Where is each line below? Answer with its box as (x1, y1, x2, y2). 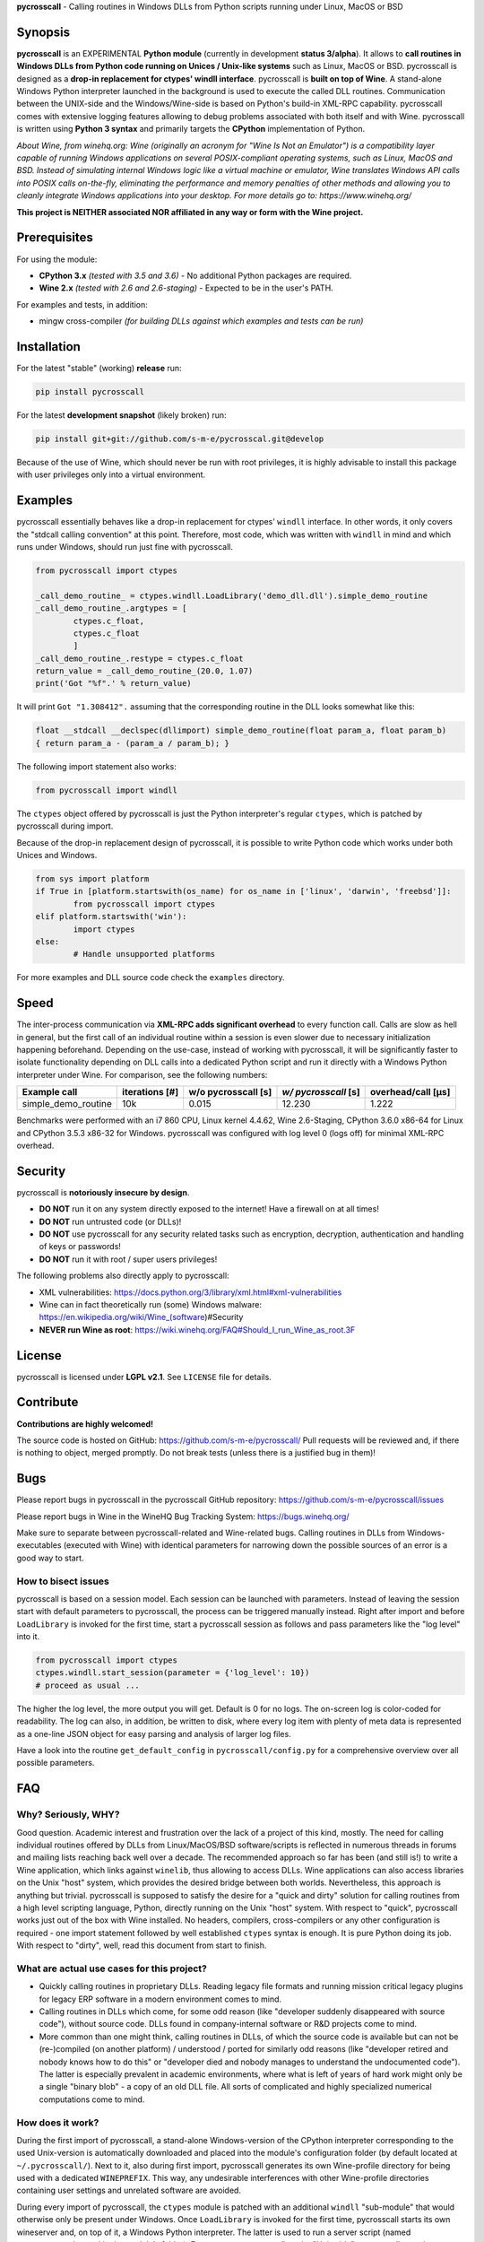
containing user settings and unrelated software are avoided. (16, 2185, 242, 2196)
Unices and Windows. (16, 849, 98, 860)
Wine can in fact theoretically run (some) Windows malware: (39, 1299, 262, 1309)
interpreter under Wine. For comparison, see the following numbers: (16, 1069, 268, 1080)
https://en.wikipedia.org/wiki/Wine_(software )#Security (39, 1312, 244, 1323)
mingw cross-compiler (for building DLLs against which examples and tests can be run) (39, 316, 364, 326)
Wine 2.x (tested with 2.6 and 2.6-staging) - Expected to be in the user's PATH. (39, 282, 333, 293)
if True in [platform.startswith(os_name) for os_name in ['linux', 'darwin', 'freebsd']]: (35, 886, 452, 897)
